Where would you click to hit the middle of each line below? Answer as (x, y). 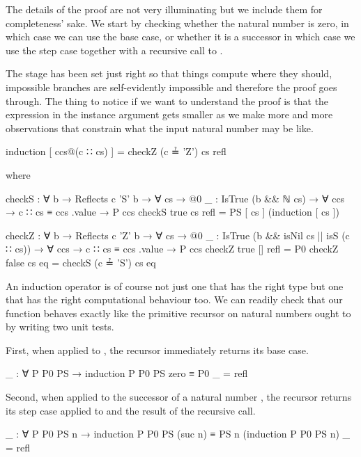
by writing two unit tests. (60, 327)
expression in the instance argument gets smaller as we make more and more (169, 114)
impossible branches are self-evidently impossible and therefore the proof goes (171, 87)
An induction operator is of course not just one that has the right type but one (175, 286)
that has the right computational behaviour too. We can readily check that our (174, 299)
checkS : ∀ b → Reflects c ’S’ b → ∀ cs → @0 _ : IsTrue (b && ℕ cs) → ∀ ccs (175, 198)
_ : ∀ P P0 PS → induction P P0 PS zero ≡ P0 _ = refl (127, 373)
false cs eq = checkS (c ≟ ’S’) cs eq (81, 262)
